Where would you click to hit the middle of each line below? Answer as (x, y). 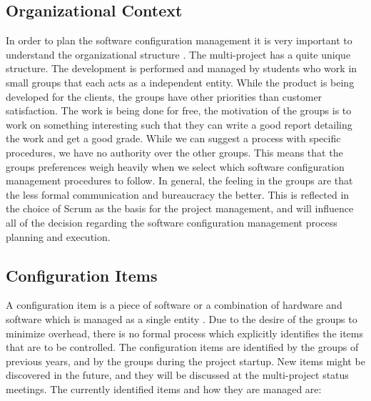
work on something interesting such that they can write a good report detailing (179, 124)
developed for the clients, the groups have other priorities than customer (164, 96)
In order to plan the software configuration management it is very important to (179, 40)
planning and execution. (58, 236)
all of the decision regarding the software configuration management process (172, 222)
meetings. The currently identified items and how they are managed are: (164, 388)
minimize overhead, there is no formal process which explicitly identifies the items (185, 333)
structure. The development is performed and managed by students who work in (182, 68)
